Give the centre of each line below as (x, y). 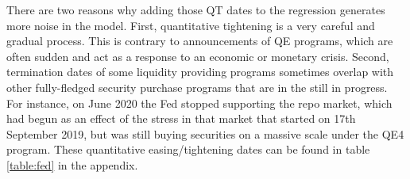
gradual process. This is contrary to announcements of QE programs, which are (200, 41)
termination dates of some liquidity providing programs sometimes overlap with (200, 72)
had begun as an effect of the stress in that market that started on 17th (181, 118)
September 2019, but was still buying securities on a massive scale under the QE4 (205, 133)
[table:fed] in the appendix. (72, 164)
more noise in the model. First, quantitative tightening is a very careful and (191, 25)
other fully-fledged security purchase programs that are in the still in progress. (197, 87)
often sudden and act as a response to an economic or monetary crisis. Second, (198, 56)
